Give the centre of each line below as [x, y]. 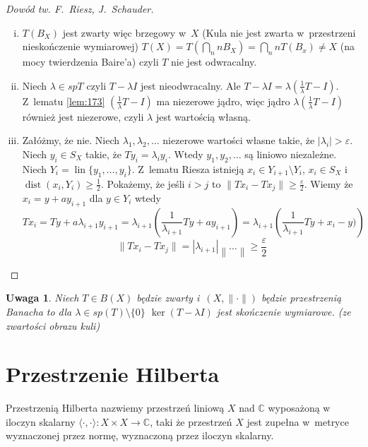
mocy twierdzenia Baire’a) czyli [90, 62]
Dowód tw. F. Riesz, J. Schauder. [80, 8]
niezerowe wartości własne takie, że [239, 140]
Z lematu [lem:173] [64, 101]
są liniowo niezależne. [291, 154]
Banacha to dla [39, 311]
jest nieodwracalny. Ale [191, 85]
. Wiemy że [328, 183]
